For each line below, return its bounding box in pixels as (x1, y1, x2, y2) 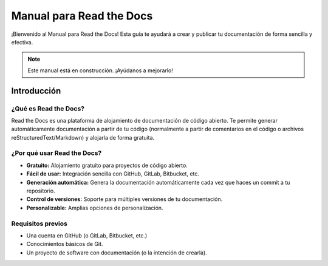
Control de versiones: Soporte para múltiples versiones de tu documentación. (26, 196, 223, 203)
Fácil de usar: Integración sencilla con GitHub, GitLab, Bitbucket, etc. (26, 170, 200, 177)
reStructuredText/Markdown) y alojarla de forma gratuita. (11, 134, 155, 141)
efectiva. (11, 38, 33, 46)
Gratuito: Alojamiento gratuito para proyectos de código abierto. (26, 162, 188, 169)
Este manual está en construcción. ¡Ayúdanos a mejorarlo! (27, 67, 173, 74)
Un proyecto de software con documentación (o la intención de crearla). (26, 249, 208, 256)
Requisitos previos (11, 219, 68, 228)
